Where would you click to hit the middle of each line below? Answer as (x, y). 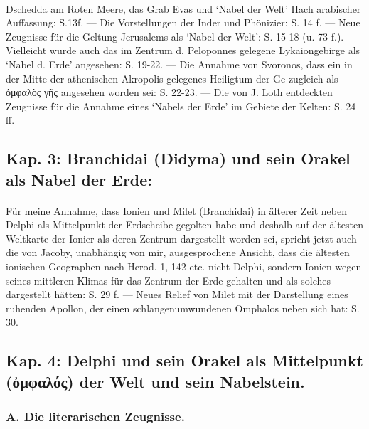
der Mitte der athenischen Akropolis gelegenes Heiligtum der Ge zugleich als (172, 78)
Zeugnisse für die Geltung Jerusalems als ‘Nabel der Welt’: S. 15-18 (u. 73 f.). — (181, 36)
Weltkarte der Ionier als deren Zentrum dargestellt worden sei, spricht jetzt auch (181, 238)
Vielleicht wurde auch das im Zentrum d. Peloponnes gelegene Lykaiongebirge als (183, 50)
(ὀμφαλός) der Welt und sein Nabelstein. (155, 381)
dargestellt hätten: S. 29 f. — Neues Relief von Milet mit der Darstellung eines (177, 294)
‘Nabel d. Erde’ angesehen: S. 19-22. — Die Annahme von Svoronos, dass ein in (179, 64)
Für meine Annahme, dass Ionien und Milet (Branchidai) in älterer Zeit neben (176, 210)
